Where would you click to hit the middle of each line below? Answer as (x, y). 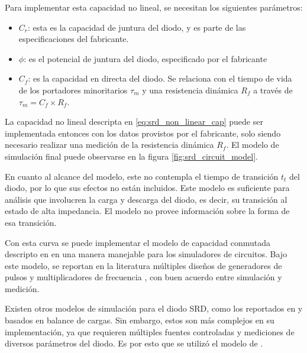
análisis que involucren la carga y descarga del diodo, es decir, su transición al (146, 199)
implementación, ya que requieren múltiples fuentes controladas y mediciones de (150, 331)
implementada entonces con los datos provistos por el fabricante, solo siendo (143, 133)
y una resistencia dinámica (190, 90)
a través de (273, 90)
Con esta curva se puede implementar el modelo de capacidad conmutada (138, 242)
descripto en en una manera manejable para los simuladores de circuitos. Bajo (146, 254)
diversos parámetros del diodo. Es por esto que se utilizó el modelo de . (134, 343)
